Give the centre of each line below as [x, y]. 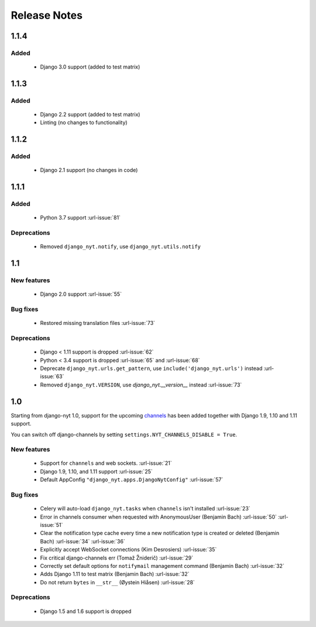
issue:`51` [51, 525]
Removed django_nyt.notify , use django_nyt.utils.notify [121, 246]
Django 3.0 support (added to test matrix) [90, 67]
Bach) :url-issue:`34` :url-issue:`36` [83, 541]
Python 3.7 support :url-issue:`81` [80, 218]
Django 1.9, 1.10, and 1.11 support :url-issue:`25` [96, 471]
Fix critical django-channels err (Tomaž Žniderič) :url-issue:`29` [116, 558]
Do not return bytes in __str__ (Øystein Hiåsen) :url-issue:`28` [118, 582]
